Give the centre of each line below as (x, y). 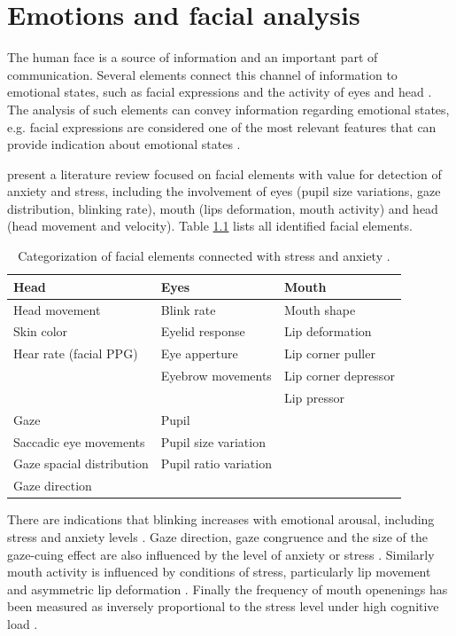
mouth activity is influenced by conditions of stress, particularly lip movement (219, 572)
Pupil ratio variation (216, 463)
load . (23, 623)
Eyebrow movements (216, 376)
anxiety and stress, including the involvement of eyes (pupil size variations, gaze (224, 191)
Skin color (41, 331)
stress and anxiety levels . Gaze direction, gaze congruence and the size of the (217, 536)
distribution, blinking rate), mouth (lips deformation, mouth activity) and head (223, 208)
